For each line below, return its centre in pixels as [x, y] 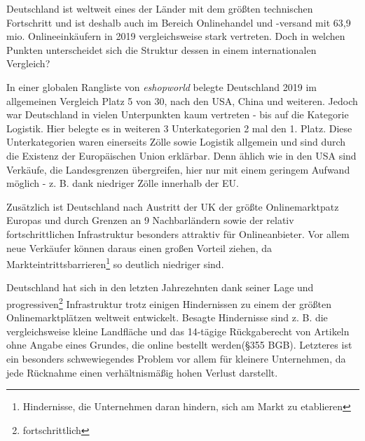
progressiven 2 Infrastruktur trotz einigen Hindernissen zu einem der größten [169, 302]
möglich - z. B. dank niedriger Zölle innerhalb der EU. [123, 183]
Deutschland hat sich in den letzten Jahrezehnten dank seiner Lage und [160, 287]
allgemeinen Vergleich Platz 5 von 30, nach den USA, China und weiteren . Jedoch [182, 100]
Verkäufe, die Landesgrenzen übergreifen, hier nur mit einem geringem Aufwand [178, 169]
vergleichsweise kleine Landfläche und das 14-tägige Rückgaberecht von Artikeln [178, 331]
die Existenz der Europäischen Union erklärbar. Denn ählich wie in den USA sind [181, 155]
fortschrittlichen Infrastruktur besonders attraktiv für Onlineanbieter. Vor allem [178, 233]
